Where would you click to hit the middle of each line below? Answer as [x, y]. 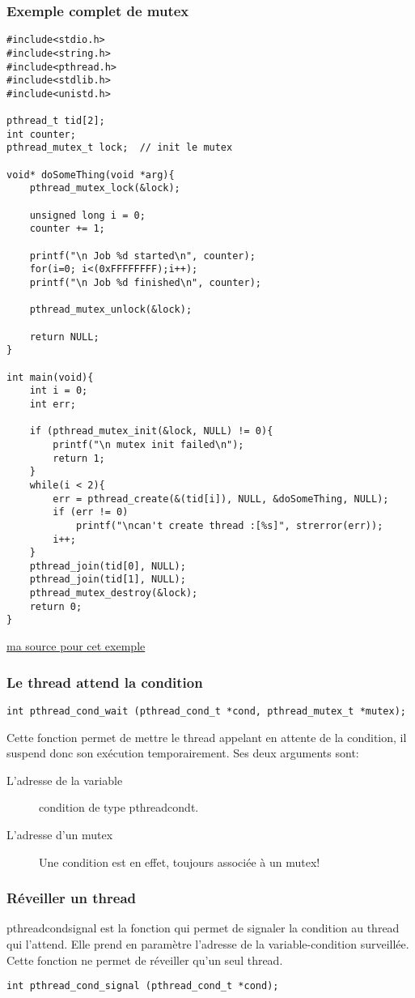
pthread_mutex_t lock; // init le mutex [120, 148]
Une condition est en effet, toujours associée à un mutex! [180, 862]
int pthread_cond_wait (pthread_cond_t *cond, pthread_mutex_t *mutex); [206, 711]
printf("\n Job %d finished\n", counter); [145, 283]
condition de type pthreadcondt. [119, 807]
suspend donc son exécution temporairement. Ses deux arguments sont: [183, 753]
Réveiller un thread [71, 898]
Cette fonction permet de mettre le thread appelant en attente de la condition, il [207, 737]
